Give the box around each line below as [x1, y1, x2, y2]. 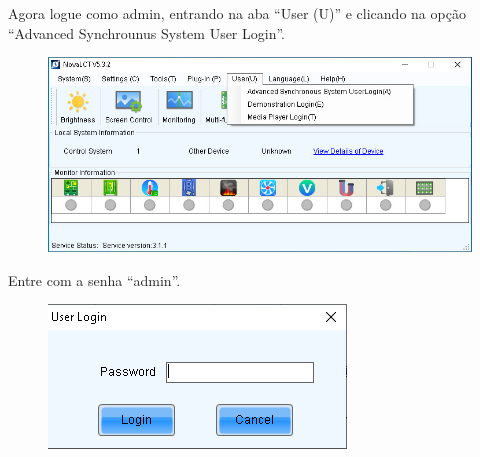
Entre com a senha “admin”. [8, 269, 181, 290]
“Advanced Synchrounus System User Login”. [8, 22, 286, 43]
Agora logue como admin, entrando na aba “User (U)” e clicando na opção [8, 3, 466, 23]
